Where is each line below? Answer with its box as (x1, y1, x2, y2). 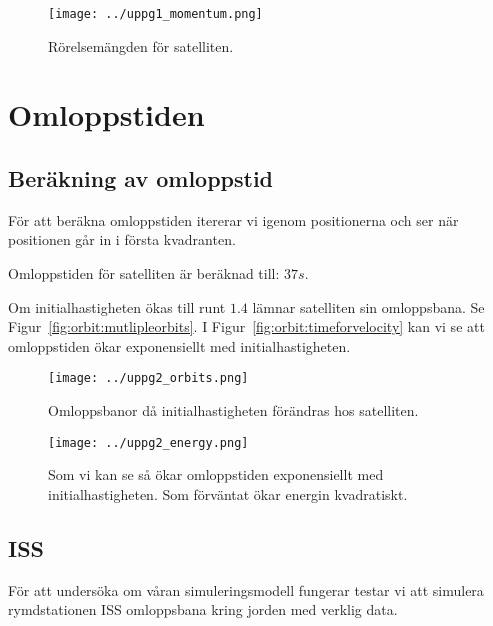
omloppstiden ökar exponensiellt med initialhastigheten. (8, 335, 351, 356)
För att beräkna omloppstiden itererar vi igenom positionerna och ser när (8, 209, 459, 230)
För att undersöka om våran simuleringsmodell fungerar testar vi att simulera (8, 579, 484, 600)
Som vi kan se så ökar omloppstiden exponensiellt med (48, 464, 384, 485)
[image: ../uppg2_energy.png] (48, 435, 249, 450)
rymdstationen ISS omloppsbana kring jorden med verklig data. (8, 599, 398, 620)
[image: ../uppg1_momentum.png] (48, 7, 263, 21)
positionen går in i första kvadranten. (8, 229, 236, 250)
